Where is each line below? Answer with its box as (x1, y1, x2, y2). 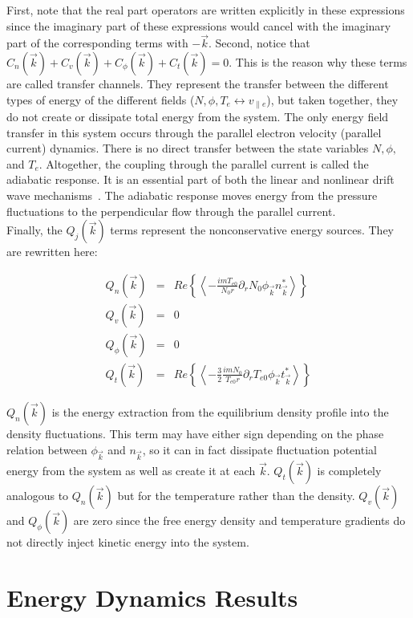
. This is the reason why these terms (229, 54, 407, 70)
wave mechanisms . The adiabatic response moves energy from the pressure (6, 187, 378, 204)
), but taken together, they (266, 91, 399, 108)
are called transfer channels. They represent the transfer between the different (6, 75, 389, 91)
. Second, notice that (209, 35, 310, 51)
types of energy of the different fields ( (6, 91, 195, 108)
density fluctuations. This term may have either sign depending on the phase (6, 425, 384, 441)
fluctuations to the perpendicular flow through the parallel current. (6, 202, 336, 219)
